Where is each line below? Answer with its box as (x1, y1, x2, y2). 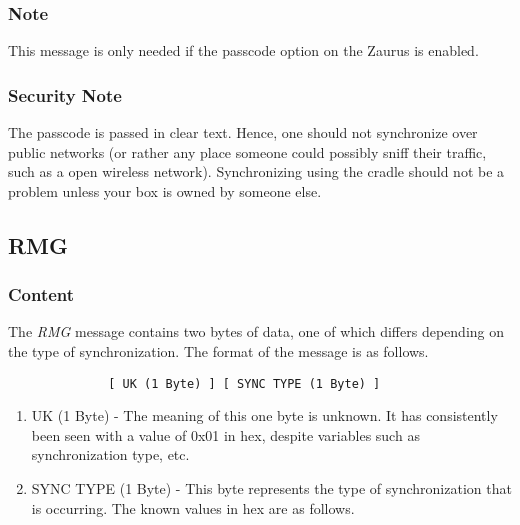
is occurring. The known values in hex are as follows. (31, 497, 355, 518)
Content (8, 282, 75, 307)
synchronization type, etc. (31, 444, 190, 465)
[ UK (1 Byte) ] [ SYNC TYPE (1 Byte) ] (108, 376, 381, 391)
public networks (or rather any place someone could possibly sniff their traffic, (8, 141, 487, 162)
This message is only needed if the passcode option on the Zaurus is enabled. (8, 40, 479, 61)
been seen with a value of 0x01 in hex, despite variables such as (31, 424, 420, 445)
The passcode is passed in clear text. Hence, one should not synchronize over (8, 122, 478, 143)
